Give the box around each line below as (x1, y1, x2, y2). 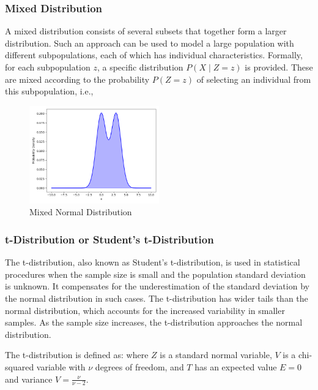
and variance (5, 372, 53, 385)
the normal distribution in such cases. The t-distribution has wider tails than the (5, 291, 308, 304)
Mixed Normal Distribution (29, 205, 132, 218)
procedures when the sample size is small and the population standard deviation (5, 267, 306, 280)
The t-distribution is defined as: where (5, 348, 149, 361)
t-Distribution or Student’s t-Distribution (5, 231, 214, 247)
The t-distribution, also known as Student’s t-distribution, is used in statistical (5, 256, 300, 269)
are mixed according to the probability (5, 72, 150, 85)
